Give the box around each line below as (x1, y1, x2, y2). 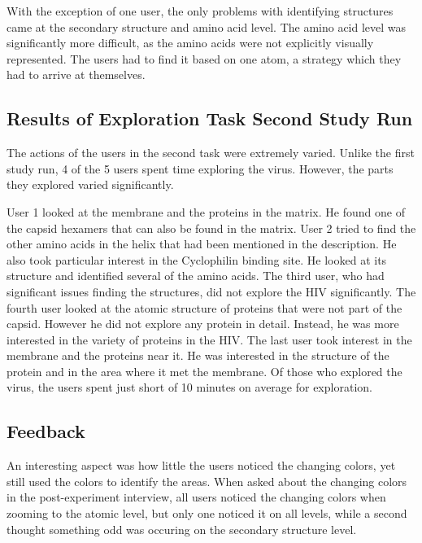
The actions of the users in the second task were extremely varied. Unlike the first (7, 144, 415, 161)
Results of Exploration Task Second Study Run (7, 106, 413, 131)
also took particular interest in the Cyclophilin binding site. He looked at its (7, 251, 387, 268)
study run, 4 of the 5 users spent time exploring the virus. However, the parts (7, 160, 394, 177)
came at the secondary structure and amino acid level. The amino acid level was (7, 18, 407, 35)
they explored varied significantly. (7, 176, 174, 193)
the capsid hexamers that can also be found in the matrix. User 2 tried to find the (7, 219, 416, 236)
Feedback (7, 418, 85, 444)
